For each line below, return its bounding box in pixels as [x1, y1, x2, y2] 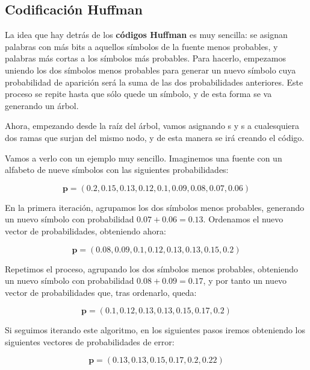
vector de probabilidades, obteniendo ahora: [5, 224, 166, 237]
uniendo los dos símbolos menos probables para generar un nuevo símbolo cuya [5, 63, 296, 76]
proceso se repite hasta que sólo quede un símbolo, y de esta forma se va [5, 87, 272, 100]
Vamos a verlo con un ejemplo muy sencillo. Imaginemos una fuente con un [5, 151, 282, 164]
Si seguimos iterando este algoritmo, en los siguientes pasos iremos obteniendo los [5, 324, 305, 336]
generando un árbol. [5, 99, 79, 111]
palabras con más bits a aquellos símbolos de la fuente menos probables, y [5, 40, 278, 52]
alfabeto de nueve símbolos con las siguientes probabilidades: [5, 163, 229, 176]
